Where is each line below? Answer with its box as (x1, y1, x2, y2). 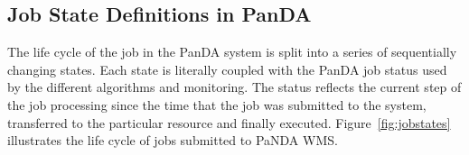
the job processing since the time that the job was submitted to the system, (7, 95, 427, 114)
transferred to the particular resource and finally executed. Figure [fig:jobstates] (7, 113, 451, 132)
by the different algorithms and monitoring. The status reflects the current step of (7, 77, 462, 96)
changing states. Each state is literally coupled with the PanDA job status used (7, 59, 447, 78)
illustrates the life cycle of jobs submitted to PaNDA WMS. (7, 131, 338, 150)
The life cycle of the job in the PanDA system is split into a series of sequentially (7, 42, 457, 61)
